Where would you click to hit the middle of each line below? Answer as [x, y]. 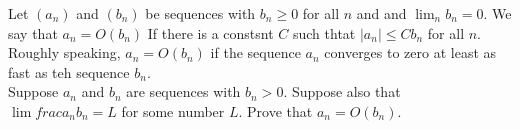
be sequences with [200, 13]
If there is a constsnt [210, 32]
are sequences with [183, 91]
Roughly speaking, [64, 52]
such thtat [324, 32]
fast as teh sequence [69, 71]
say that [33, 32]
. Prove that [275, 110]
